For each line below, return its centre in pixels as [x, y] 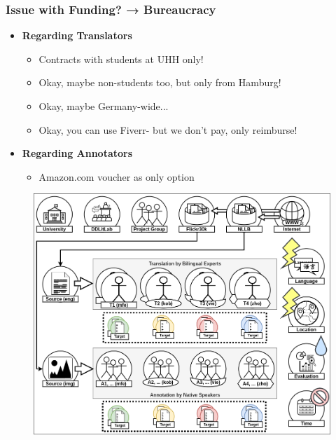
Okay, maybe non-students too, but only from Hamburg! [160, 82]
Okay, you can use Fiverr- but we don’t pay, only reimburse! [168, 129]
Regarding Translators [77, 35]
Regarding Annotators [77, 153]
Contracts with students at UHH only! [121, 59]
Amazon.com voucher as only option [117, 176]
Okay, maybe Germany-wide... [104, 106]
